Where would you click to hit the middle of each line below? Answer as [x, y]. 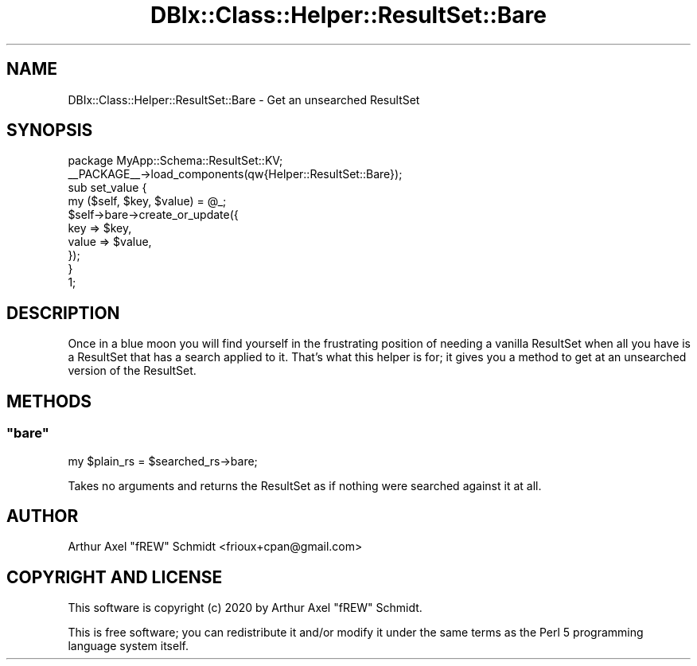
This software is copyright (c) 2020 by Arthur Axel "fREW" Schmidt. [245, 608]
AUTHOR [43, 516]
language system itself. [128, 646]
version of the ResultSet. [132, 371]
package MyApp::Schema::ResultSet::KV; [175, 161]
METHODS [49, 401]
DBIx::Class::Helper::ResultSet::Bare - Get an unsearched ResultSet [244, 99]
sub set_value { [107, 188]
